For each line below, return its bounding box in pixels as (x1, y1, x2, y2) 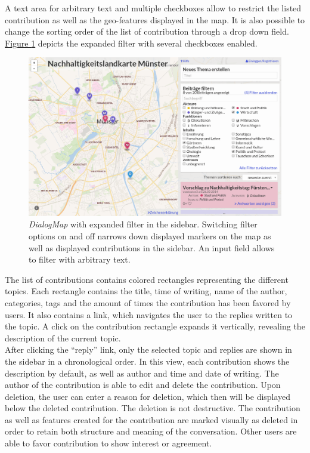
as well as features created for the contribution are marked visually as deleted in (5, 413, 298, 426)
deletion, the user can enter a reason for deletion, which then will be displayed (5, 390, 291, 402)
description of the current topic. (5, 331, 121, 344)
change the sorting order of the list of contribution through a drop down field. (5, 25, 289, 38)
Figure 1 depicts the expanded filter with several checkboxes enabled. (5, 36, 258, 49)
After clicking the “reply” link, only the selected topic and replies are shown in (5, 343, 292, 356)
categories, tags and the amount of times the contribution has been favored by (5, 296, 291, 309)
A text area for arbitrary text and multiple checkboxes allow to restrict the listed (5, 2, 302, 14)
